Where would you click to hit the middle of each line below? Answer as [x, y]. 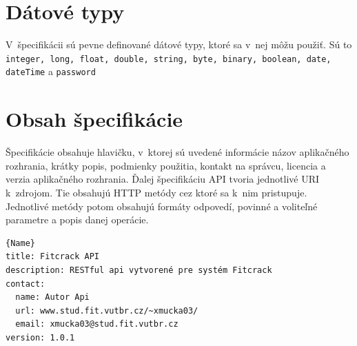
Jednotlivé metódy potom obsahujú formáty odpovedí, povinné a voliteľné [162, 206]
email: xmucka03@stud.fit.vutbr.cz [97, 324]
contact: [25, 284]
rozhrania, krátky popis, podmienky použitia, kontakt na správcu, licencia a [166, 165]
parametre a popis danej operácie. [77, 220]
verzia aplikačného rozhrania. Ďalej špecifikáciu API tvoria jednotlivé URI [163, 179]
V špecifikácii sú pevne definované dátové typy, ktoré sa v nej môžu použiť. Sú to [179, 44]
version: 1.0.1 [40, 337]
